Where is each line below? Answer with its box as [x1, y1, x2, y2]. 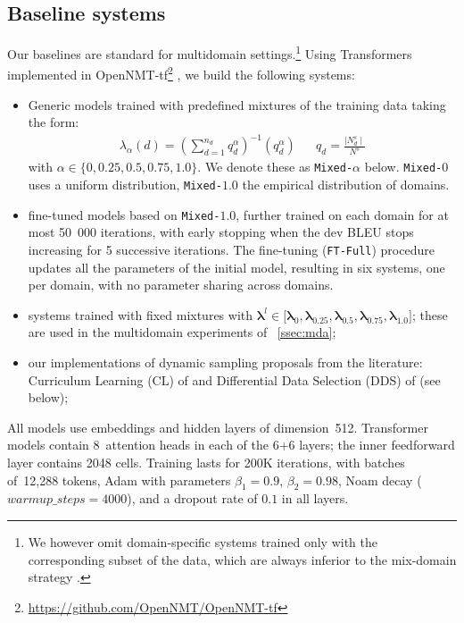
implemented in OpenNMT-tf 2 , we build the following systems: [7, 63, 355, 84]
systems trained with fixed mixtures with [28, 305, 253, 324]
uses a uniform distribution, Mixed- [28, 175, 222, 194]
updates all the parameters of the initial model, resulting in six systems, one [28, 257, 445, 276]
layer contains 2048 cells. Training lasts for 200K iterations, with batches [7, 452, 405, 471]
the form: [28, 113, 79, 131]
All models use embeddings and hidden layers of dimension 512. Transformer [7, 417, 428, 436]
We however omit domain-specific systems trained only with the [28, 532, 377, 551]
